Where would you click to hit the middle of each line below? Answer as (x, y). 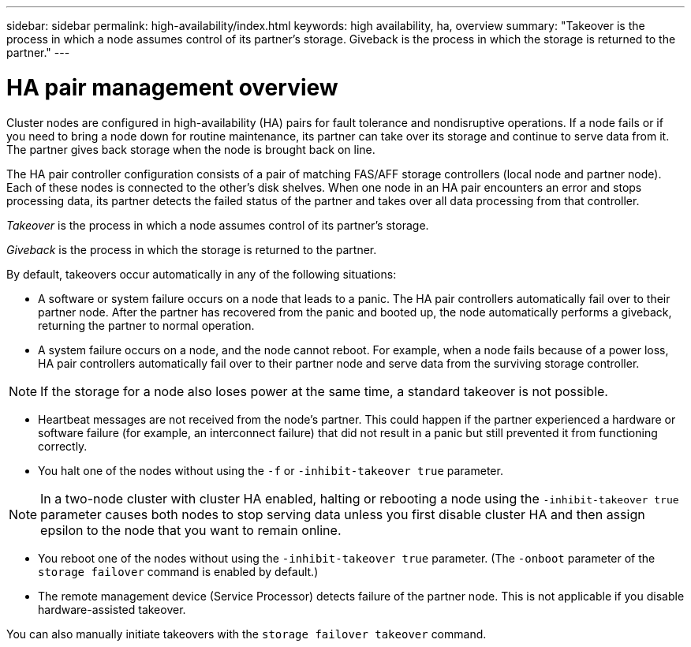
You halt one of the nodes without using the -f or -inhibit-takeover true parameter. (271, 470)
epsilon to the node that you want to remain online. (191, 530)
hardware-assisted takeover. (112, 609)
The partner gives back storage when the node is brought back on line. (191, 149)
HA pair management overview (172, 87)
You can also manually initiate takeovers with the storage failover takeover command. (247, 634)
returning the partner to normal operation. (146, 325)
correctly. (63, 446)
